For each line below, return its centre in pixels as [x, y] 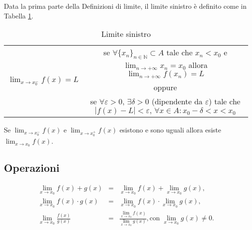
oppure [165, 87]
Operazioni [32, 168]
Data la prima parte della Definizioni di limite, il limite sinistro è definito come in [125, 6]
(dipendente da [177, 101]
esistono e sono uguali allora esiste [170, 130]
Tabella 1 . [19, 15]
